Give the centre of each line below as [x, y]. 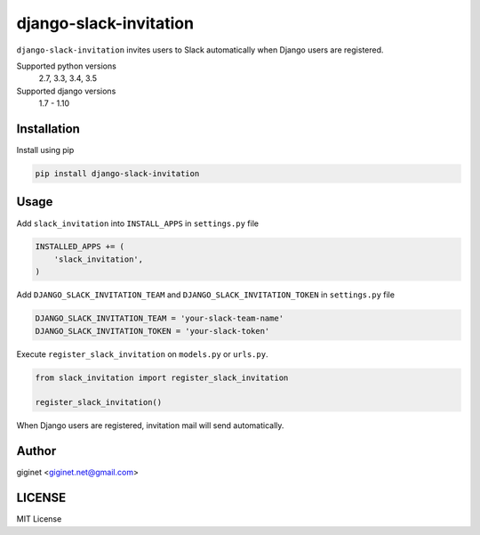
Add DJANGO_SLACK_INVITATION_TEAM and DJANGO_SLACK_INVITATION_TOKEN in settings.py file [206, 295]
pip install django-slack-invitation [117, 174]
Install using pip [45, 150]
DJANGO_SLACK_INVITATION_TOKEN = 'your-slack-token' [152, 331]
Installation [48, 129]
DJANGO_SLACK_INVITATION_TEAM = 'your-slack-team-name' [160, 319]
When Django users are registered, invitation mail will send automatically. [150, 426]
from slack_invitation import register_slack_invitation [162, 377]
